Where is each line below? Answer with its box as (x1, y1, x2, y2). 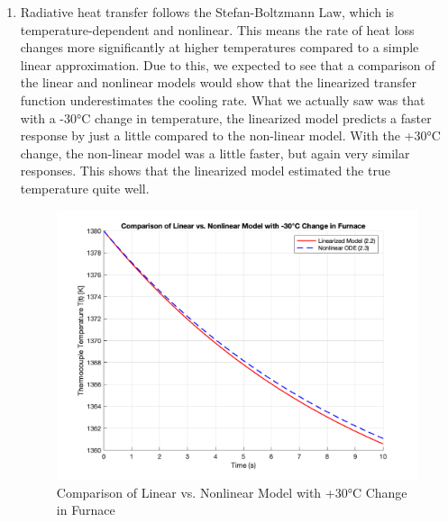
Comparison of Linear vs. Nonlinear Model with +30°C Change (56, 482, 407, 501)
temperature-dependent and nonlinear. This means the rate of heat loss (20, 20, 415, 39)
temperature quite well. (20, 178, 150, 197)
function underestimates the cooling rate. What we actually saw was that (20, 90, 425, 109)
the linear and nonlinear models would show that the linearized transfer (20, 73, 416, 92)
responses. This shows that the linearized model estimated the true (20, 161, 390, 180)
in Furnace (56, 500, 115, 519)
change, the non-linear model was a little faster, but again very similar (20, 143, 410, 162)
